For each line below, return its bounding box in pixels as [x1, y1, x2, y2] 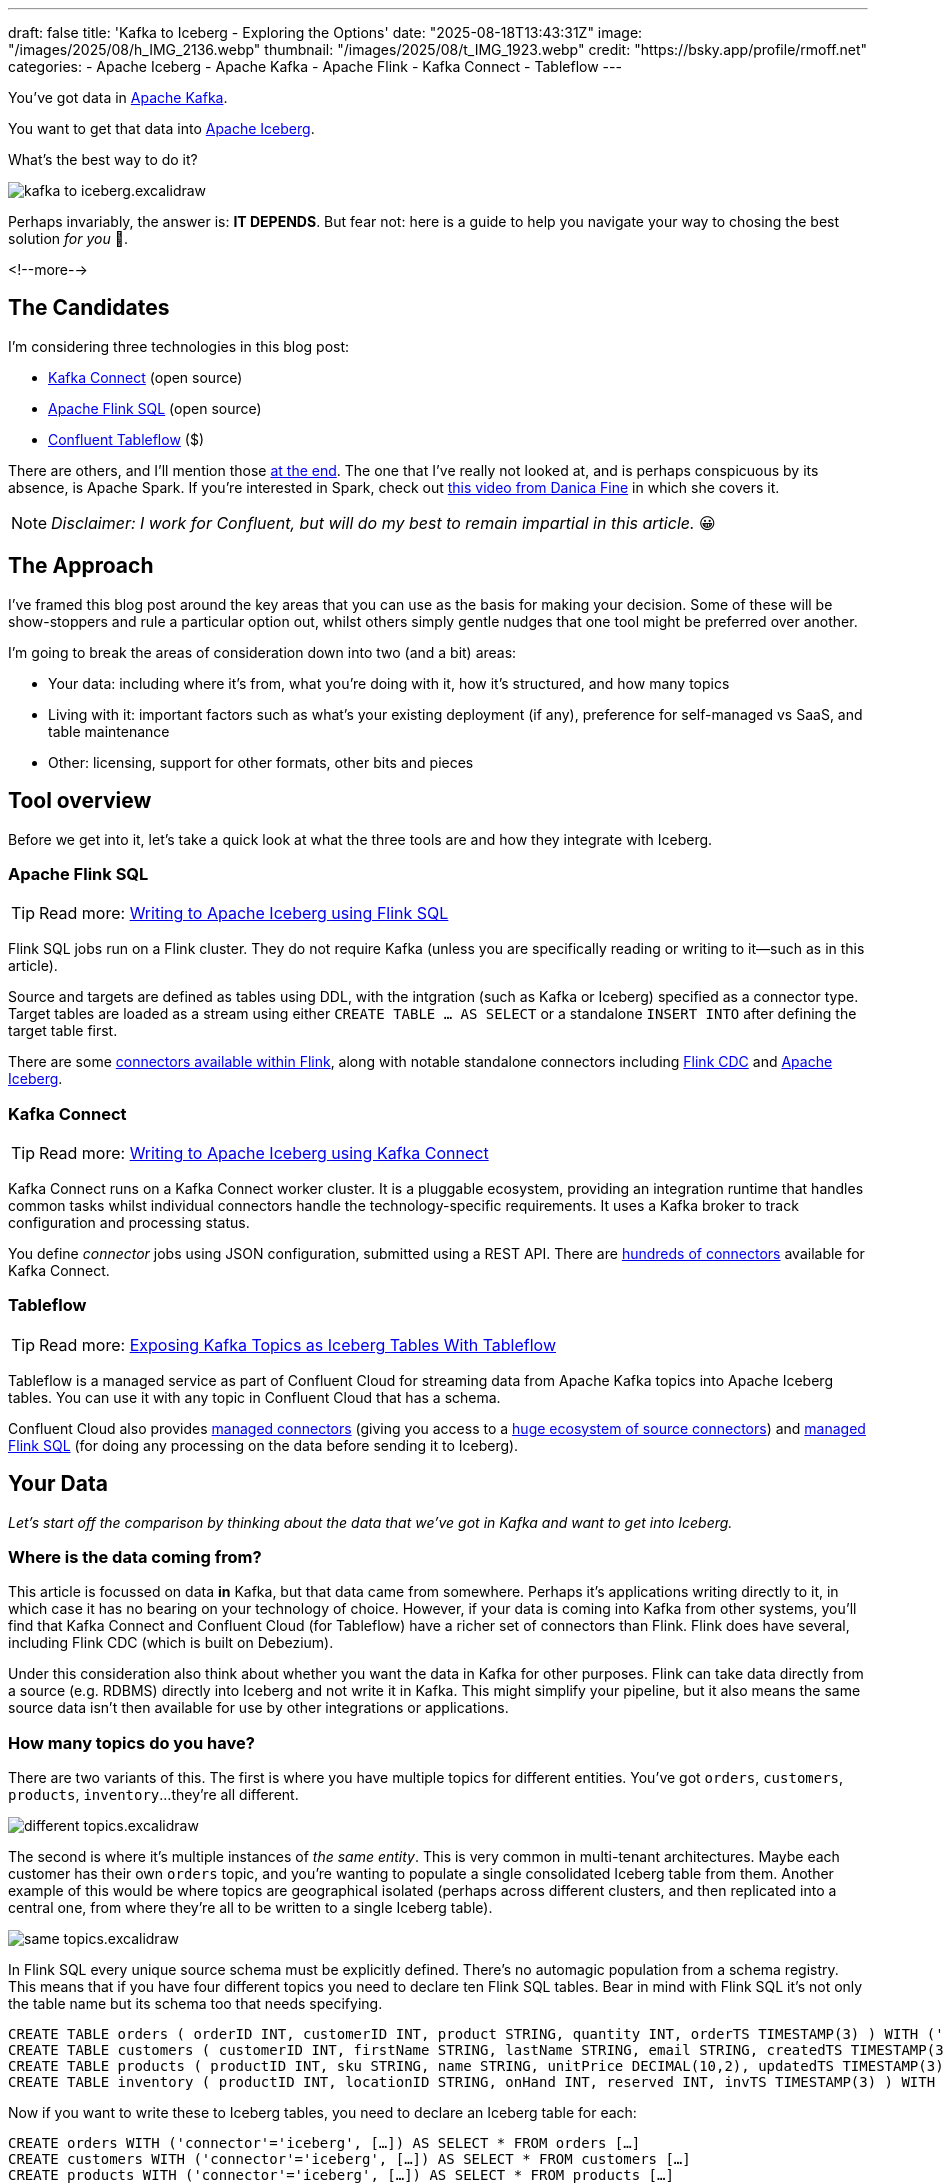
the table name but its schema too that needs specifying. [8, 1995, 383, 2013]
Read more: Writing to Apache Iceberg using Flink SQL [39, 903, 449, 924]
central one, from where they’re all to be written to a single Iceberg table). [8, 1899, 493, 1917]
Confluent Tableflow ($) [48, 430, 205, 448]
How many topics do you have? [8, 1732, 255, 1753]
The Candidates [8, 295, 170, 321]
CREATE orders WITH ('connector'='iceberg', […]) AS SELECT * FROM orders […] [8, 2135, 641, 2152]
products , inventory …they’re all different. [8, 1786, 299, 1804]
